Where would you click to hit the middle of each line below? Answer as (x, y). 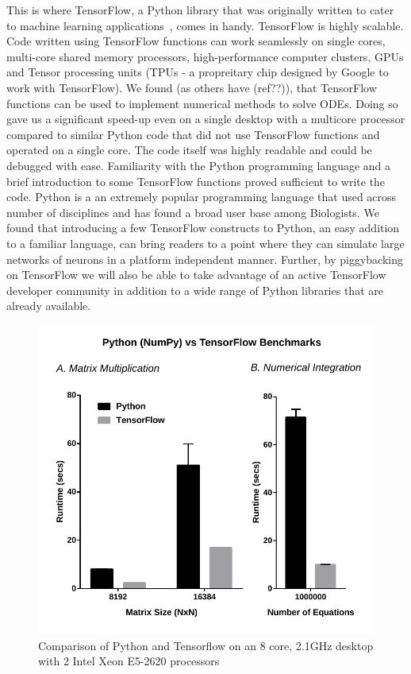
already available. (49, 306)
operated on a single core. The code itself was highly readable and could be (189, 150)
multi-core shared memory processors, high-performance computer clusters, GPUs (205, 56)
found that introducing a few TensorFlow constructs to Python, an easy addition (203, 228)
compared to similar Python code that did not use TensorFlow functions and (193, 134)
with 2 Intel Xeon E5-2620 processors (129, 661)
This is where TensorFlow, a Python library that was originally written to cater (200, 10)
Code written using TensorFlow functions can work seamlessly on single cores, (196, 41)
